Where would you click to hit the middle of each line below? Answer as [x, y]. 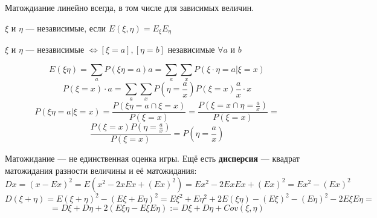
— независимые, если [66, 28]
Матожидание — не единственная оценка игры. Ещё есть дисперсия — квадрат [152, 158]
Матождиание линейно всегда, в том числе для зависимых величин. [130, 7]
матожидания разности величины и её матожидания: [101, 170]
